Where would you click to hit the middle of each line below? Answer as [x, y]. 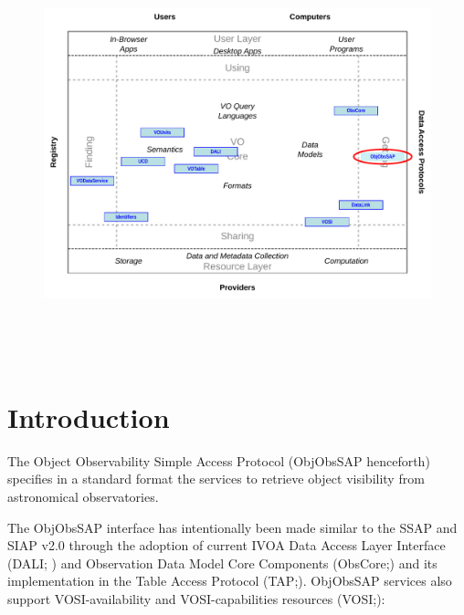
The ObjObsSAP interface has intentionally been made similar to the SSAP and [232, 527]
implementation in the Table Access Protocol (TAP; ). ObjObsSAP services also [230, 581]
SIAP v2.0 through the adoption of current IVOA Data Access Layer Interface [227, 545]
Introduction [89, 417]
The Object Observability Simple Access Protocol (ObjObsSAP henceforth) [219, 460]
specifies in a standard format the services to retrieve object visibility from [216, 479]
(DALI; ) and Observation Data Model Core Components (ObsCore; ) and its [222, 563]
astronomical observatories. [83, 496]
